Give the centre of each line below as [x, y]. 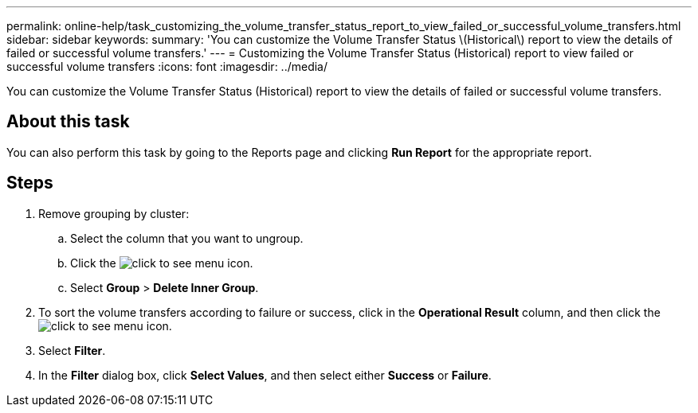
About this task [68, 122]
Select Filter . [72, 350]
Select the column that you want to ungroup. [187, 238]
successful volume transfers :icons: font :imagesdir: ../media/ [167, 66]
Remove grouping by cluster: [114, 213]
